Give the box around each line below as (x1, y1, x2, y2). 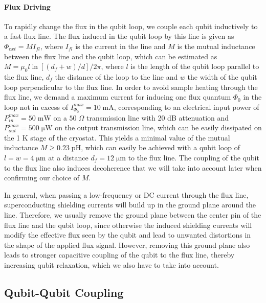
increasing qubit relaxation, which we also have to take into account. (4, 259, 219, 270)
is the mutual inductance (177, 40, 255, 51)
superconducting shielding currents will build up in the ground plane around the (4, 199, 256, 210)
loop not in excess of (4, 101, 68, 112)
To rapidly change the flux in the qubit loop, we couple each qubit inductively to (4, 20, 258, 31)
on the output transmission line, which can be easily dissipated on (55, 122, 262, 133)
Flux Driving (4, 1, 51, 12)
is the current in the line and (75, 40, 166, 51)
